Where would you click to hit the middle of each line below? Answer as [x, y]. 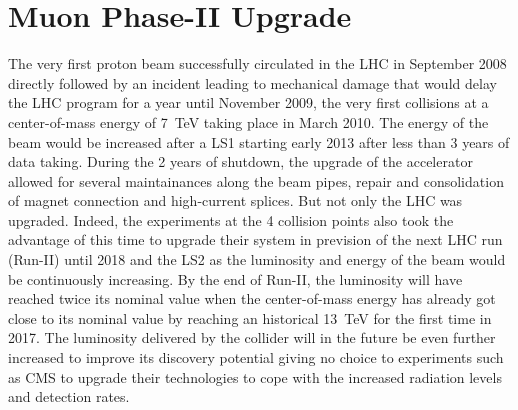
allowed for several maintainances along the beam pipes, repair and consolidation [256, 180]
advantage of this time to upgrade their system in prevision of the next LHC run [255, 239]
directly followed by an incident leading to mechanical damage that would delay [252, 82]
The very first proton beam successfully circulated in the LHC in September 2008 [257, 63]
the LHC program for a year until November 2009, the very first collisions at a [248, 102]
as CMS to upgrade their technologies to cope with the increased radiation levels [255, 376]
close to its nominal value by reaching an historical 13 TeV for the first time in [250, 317]
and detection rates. [69, 396]
